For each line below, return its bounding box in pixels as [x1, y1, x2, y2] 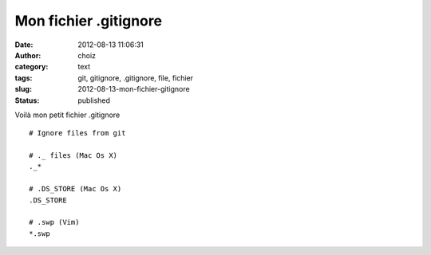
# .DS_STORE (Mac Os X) [29, 184, 122, 194]
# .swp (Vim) [29, 218, 80, 227]
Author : [14, 50, 42, 60]
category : [14, 62, 49, 72]
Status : [14, 96, 40, 105]
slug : [14, 84, 32, 94]
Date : [14, 40, 34, 49]
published [77, 96, 111, 105]
